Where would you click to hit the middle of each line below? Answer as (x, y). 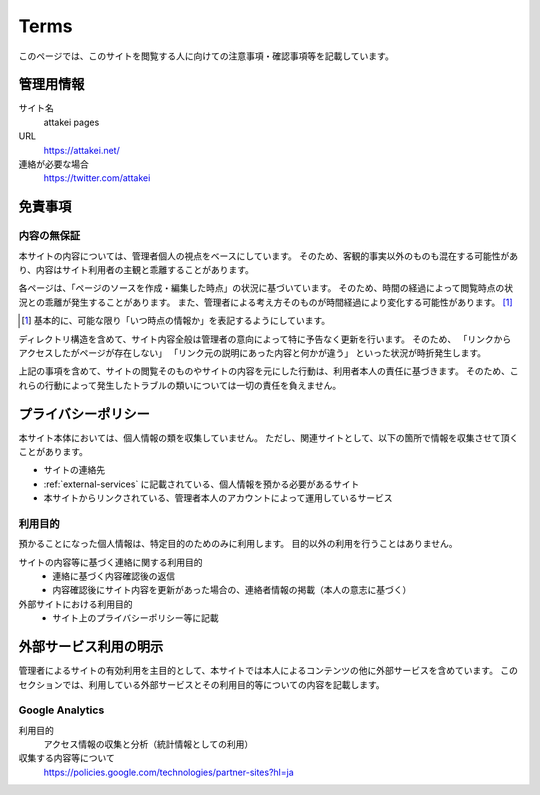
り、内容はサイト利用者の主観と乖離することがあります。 (136, 269)
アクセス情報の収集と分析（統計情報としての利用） (148, 744)
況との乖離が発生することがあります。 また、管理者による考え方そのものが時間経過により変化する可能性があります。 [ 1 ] (266, 302)
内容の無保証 (49, 236)
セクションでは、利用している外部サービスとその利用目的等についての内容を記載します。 (201, 684)
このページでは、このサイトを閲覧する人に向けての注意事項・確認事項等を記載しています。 (206, 56)
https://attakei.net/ (81, 150)
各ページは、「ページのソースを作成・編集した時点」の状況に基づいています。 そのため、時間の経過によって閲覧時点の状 (266, 288)
